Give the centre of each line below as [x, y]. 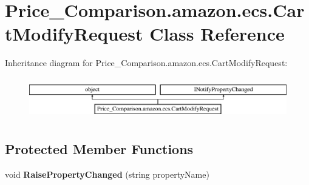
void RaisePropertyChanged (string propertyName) [107, 174]
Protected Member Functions [99, 149]
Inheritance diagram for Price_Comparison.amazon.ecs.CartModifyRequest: [146, 63]
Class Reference [217, 34]
